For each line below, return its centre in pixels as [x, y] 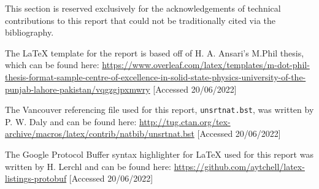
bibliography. [29, 32]
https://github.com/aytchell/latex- [239, 166]
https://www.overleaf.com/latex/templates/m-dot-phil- [206, 65]
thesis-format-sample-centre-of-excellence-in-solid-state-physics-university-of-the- [156, 76]
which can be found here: [52, 65]
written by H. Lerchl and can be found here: [88, 166]
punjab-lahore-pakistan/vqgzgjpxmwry [78, 89]
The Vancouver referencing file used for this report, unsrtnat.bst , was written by [159, 110]
